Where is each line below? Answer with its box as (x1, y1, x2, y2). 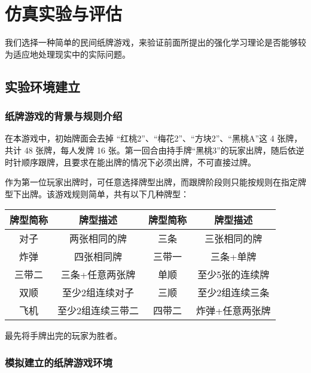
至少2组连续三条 (197, 285, 270, 300)
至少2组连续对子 (62, 285, 135, 300)
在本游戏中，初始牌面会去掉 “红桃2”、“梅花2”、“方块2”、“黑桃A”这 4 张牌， (5, 132, 303, 145)
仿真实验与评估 (5, 1, 123, 26)
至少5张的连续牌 (197, 267, 270, 282)
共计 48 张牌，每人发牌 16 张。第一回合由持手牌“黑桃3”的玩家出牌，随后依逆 (5, 143, 304, 156)
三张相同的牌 (205, 231, 263, 246)
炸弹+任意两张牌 (196, 303, 271, 318)
